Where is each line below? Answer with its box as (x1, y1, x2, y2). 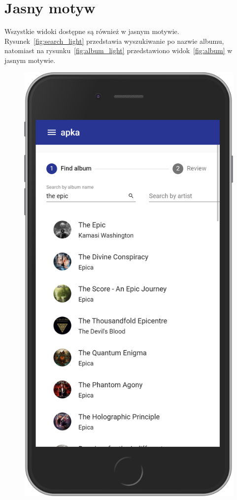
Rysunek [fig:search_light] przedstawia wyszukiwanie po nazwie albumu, (4, 35, 224, 46)
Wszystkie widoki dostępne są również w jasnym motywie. (4, 26, 179, 36)
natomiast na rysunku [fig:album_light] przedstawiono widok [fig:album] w (4, 45, 233, 56)
